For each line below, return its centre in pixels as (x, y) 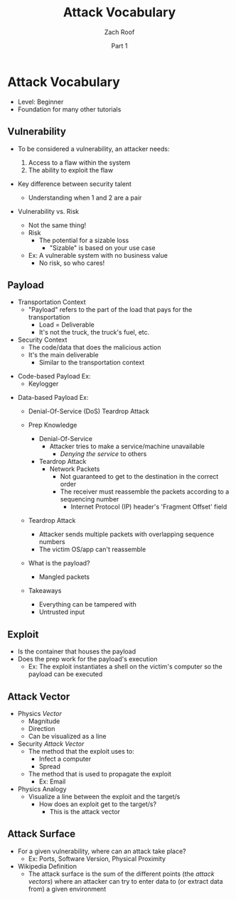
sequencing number (90, 499)
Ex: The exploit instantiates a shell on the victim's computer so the (125, 667)
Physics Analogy (42, 788)
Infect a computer (65, 759)
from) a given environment (67, 889)
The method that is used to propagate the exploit (100, 774)
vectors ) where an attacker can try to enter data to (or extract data (125, 881)
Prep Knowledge (53, 425)
